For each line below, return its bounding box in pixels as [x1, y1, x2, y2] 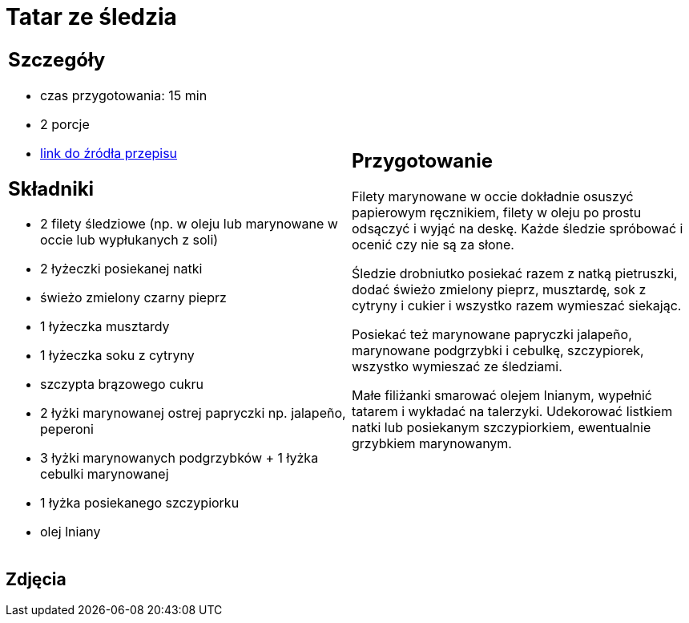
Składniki [8, 176, 95, 200]
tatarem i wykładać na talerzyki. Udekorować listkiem [352, 403, 673, 420]
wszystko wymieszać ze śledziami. [352, 358, 562, 375]
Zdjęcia [6, 568, 66, 589]
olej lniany [40, 524, 101, 540]
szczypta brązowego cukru [40, 376, 203, 393]
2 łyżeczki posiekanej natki [40, 261, 203, 277]
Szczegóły [8, 47, 106, 71]
